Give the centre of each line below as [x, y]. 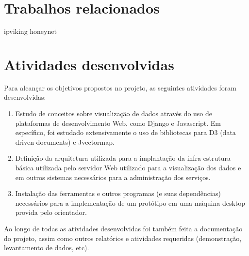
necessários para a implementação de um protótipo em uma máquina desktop [130, 203]
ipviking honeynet [30, 31]
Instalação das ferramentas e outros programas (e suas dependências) [118, 193]
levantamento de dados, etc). [47, 248]
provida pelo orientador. [51, 212]
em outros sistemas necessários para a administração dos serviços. [113, 177]
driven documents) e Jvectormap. [65, 142]
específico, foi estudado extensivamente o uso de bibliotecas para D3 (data [125, 132]
